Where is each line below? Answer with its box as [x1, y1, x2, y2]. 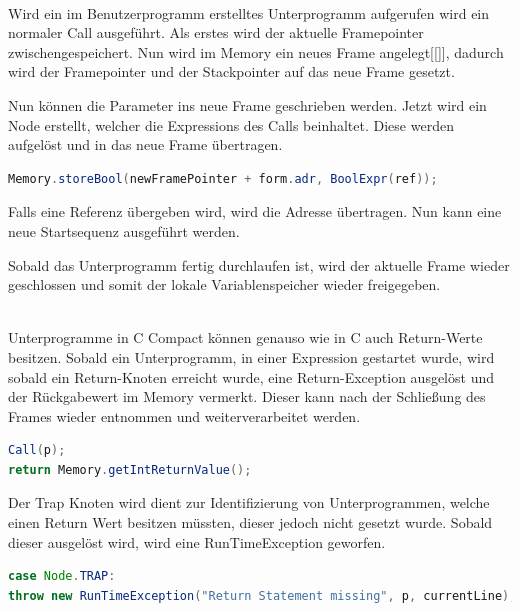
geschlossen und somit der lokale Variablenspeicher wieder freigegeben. [8, 274, 441, 295]
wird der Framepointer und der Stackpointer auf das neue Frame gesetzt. [8, 61, 455, 82]
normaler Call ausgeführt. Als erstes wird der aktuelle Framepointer [8, 22, 424, 43]
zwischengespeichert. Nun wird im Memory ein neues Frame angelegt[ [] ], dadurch [8, 41, 504, 62]
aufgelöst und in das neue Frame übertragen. [8, 134, 283, 155]
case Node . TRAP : [8, 569, 116, 584]
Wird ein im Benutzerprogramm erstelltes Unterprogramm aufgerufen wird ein [8, 2, 490, 23]
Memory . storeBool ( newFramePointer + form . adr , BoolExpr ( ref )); [8, 171, 438, 186]
